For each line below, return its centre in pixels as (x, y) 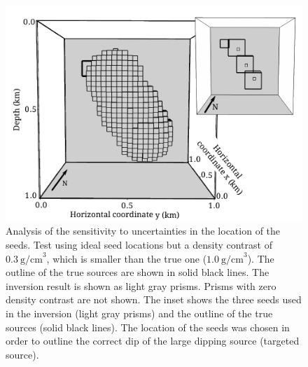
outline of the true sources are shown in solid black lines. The (138, 272)
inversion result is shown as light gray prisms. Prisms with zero (141, 285)
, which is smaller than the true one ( (127, 258)
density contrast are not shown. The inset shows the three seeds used (154, 299)
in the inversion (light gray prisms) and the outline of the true (139, 313)
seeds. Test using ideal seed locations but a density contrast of (139, 244)
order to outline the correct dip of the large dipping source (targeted (153, 341)
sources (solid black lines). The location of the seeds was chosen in (148, 327)
